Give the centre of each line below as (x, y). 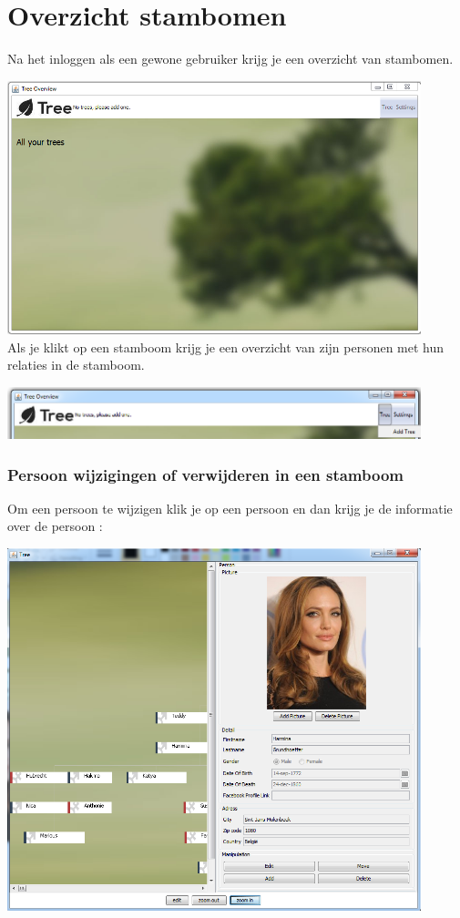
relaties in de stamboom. (76, 365)
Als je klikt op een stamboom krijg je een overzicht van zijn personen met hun (226, 347)
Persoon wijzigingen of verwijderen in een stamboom (205, 474)
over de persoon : (55, 526)
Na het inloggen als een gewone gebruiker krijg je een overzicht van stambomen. (230, 59)
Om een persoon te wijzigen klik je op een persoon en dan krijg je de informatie (230, 508)
